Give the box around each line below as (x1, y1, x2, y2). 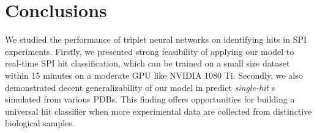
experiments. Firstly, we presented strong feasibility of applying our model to (5, 45, 294, 57)
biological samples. (5, 117, 75, 129)
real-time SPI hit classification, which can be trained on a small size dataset (5, 57, 290, 70)
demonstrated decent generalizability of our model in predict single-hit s (5, 81, 275, 93)
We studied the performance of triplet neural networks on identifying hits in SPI (5, 33, 307, 46)
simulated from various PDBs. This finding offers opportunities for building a (5, 93, 295, 106)
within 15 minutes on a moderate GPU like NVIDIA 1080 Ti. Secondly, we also (5, 68, 303, 81)
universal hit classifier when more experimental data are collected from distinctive (5, 104, 312, 117)
